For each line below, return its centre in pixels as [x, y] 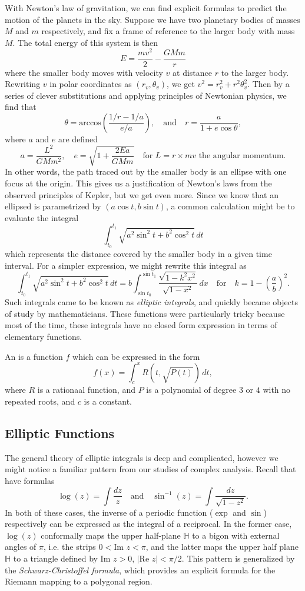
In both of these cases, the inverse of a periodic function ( [109, 512]
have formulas [30, 481]
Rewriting [23, 84]
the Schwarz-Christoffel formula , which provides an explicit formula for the [140, 570]
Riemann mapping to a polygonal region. [79, 581]
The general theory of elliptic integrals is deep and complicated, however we [142, 457]
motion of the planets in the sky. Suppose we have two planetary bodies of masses [152, 19]
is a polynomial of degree [191, 390]
